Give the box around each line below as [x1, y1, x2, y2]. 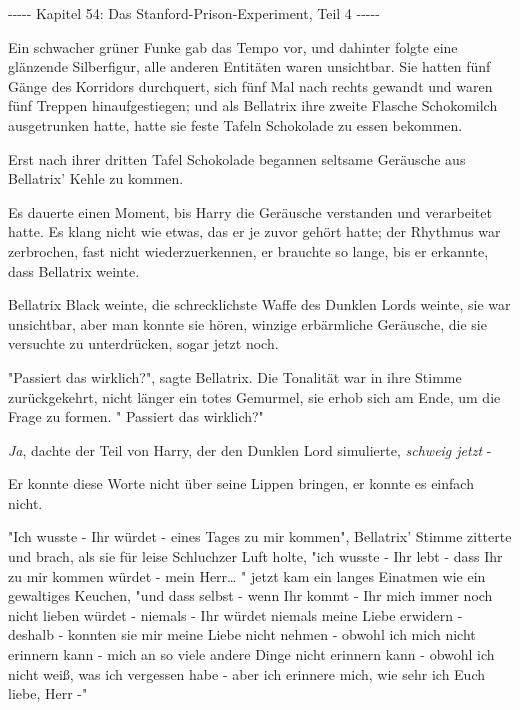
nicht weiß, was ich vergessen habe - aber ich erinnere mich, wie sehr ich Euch [8, 663, 486, 684]
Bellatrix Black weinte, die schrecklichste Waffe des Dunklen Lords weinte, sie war [8, 294, 511, 315]
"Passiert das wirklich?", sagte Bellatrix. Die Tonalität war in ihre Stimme [8, 366, 462, 387]
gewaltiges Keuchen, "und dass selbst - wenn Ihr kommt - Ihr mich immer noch [8, 585, 493, 606]
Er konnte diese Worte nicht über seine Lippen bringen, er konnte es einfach [8, 473, 474, 494]
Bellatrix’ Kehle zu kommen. [8, 168, 184, 189]
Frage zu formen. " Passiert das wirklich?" [8, 406, 264, 427]
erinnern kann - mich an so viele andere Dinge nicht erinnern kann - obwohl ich [8, 644, 495, 665]
